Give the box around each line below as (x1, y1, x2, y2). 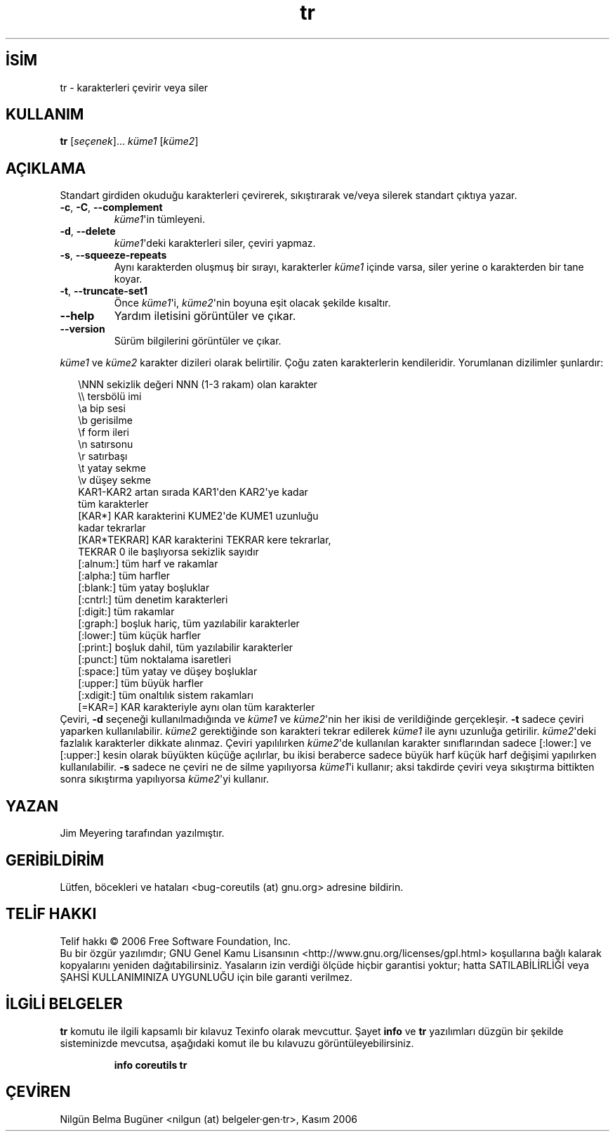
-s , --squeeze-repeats (60, 249, 167, 262)
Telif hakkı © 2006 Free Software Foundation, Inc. (60, 934, 291, 947)
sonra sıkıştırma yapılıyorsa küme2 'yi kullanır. (60, 773, 270, 785)
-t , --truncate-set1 (60, 285, 148, 297)
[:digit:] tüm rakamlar (78, 605, 175, 618)
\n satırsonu (78, 438, 133, 451)
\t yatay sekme (78, 462, 146, 475)
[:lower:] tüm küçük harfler (78, 629, 201, 642)
